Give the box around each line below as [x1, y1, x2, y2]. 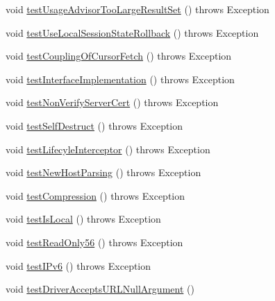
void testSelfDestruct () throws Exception [6, 118, 183, 132]
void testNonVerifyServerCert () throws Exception [6, 95, 219, 110]
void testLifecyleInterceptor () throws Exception [6, 141, 210, 156]
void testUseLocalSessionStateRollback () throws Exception [6, 25, 259, 40]
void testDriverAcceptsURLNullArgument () [6, 282, 194, 296]
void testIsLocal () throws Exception [6, 212, 161, 226]
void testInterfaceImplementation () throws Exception [6, 71, 235, 86]
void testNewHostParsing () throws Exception [6, 165, 201, 180]
